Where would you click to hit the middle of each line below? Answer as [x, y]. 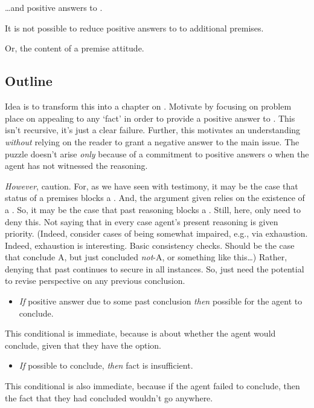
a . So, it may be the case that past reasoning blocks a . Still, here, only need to [153, 209]
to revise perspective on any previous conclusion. [95, 281]
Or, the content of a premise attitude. [75, 48]
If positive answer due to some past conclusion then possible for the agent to [161, 301]
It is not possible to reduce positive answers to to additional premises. [134, 28]
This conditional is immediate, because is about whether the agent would [140, 333]
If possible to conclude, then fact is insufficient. [106, 365]
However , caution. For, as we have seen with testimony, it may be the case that [152, 186]
